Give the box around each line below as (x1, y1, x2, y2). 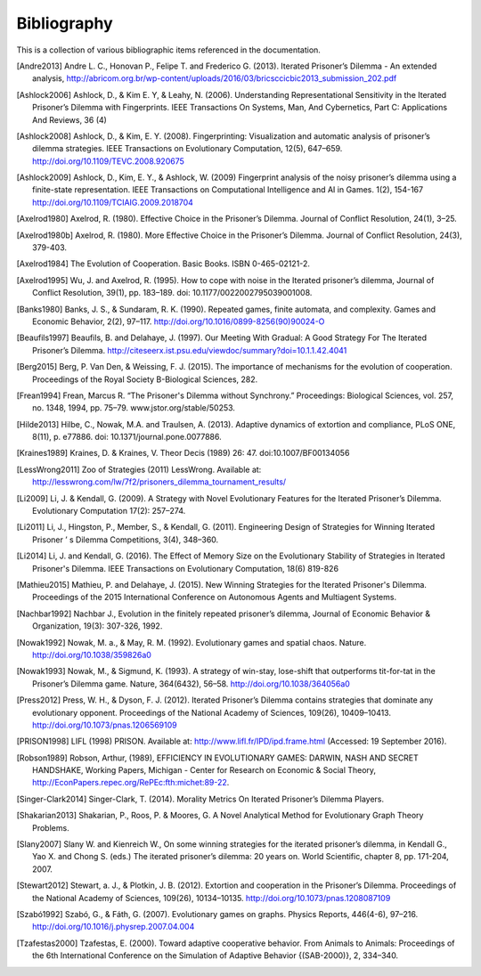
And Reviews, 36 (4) (32, 114, 107, 125)
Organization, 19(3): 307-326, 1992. (32, 621, 163, 631)
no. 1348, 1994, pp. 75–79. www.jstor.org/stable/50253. (32, 403, 236, 413)
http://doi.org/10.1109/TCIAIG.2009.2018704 (32, 197, 193, 207)
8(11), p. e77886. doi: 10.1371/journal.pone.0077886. (32, 432, 222, 443)
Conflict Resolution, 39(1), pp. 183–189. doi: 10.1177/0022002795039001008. (32, 288, 313, 298)
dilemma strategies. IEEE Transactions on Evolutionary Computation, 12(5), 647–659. (32, 143, 343, 154)
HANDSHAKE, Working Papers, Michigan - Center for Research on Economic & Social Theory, (32, 765, 377, 776)
